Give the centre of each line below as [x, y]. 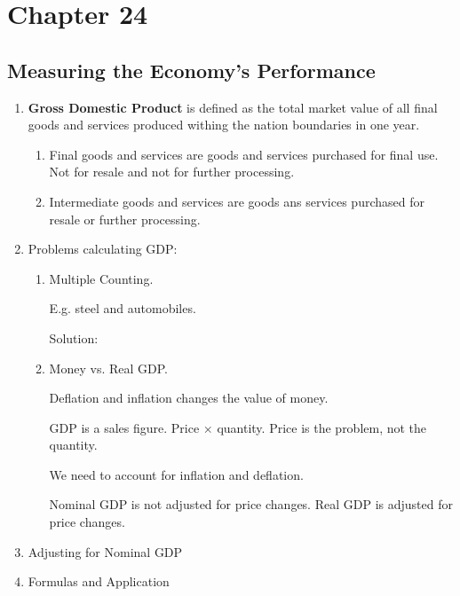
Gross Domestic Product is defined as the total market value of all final [233, 107]
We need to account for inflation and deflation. [176, 474]
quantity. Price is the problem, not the [322, 427]
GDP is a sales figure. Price [124, 427]
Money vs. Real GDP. [108, 368]
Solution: [74, 337]
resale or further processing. [125, 219]
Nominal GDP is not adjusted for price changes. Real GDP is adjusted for [251, 504]
